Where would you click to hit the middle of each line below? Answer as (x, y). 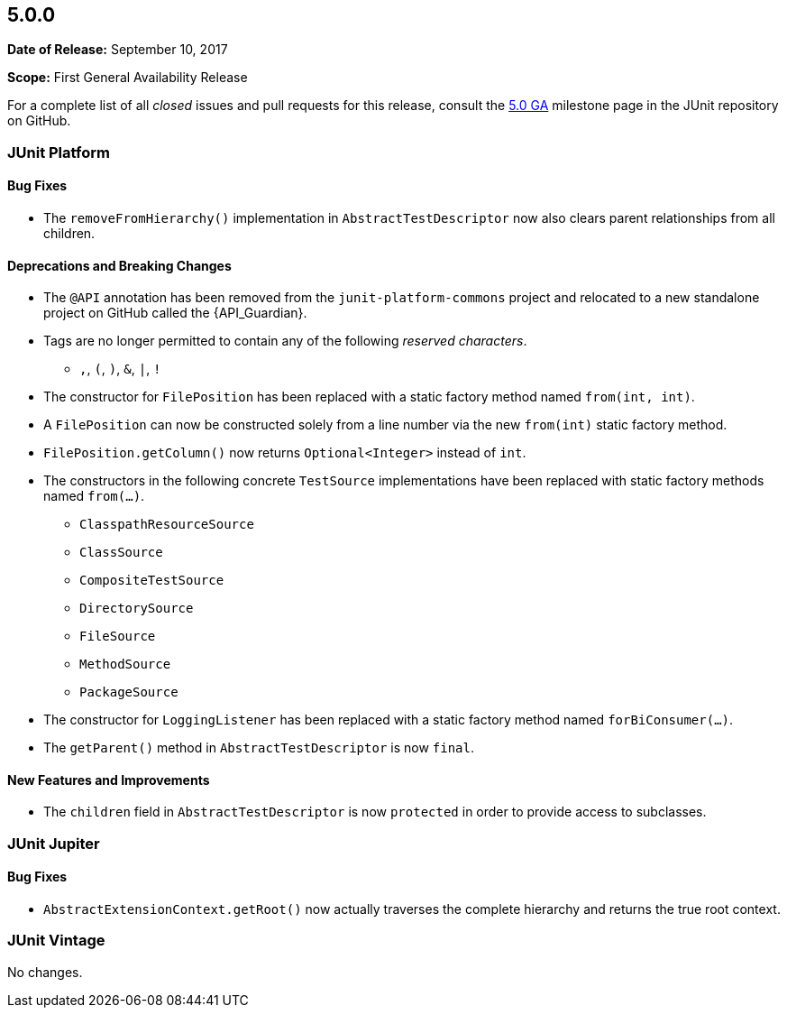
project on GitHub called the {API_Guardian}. (175, 313)
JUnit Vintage (56, 941)
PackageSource (129, 692)
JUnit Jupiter (54, 843)
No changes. (45, 972)
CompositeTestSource (152, 581)
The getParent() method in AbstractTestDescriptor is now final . (259, 748)
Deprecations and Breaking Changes (119, 265)
